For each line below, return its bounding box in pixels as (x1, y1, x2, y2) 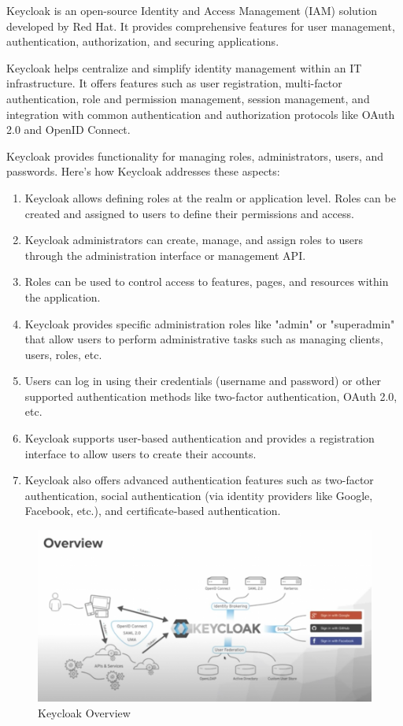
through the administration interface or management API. (24, 246, 306, 263)
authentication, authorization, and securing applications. (6, 33, 279, 50)
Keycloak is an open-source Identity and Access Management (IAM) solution (6, 2, 377, 18)
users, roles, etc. (24, 346, 102, 362)
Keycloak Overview (38, 704, 131, 720)
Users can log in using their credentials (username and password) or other (24, 372, 382, 389)
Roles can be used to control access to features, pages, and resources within (24, 273, 389, 290)
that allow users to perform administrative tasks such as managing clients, (24, 331, 383, 347)
